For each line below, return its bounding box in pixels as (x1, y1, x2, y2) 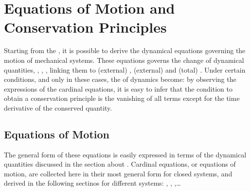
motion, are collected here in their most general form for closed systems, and (4, 168, 232, 178)
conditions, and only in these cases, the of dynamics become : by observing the (4, 74, 236, 84)
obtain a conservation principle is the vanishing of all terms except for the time (4, 93, 240, 103)
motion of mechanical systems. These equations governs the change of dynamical (4, 55, 244, 65)
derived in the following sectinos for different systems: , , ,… (4, 178, 181, 188)
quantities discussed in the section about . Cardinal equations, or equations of (4, 159, 236, 169)
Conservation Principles (4, 17, 167, 37)
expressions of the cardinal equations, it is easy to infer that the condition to (4, 83, 232, 94)
